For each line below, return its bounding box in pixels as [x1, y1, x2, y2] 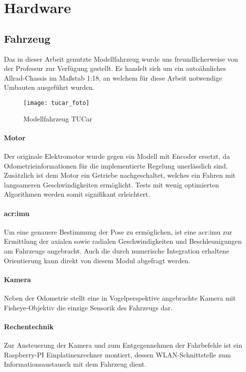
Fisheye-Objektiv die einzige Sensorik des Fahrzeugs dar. [4, 302, 173, 312]
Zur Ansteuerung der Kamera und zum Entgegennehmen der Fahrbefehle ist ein [4, 339, 243, 350]
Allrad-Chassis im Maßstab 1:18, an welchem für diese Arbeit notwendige [4, 72, 222, 83]
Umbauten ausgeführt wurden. [4, 82, 95, 92]
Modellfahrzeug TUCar [23, 113, 92, 123]
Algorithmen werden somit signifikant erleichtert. [4, 189, 150, 199]
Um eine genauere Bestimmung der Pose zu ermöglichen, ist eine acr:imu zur [4, 226, 232, 237]
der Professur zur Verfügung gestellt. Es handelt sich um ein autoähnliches [4, 63, 226, 73]
